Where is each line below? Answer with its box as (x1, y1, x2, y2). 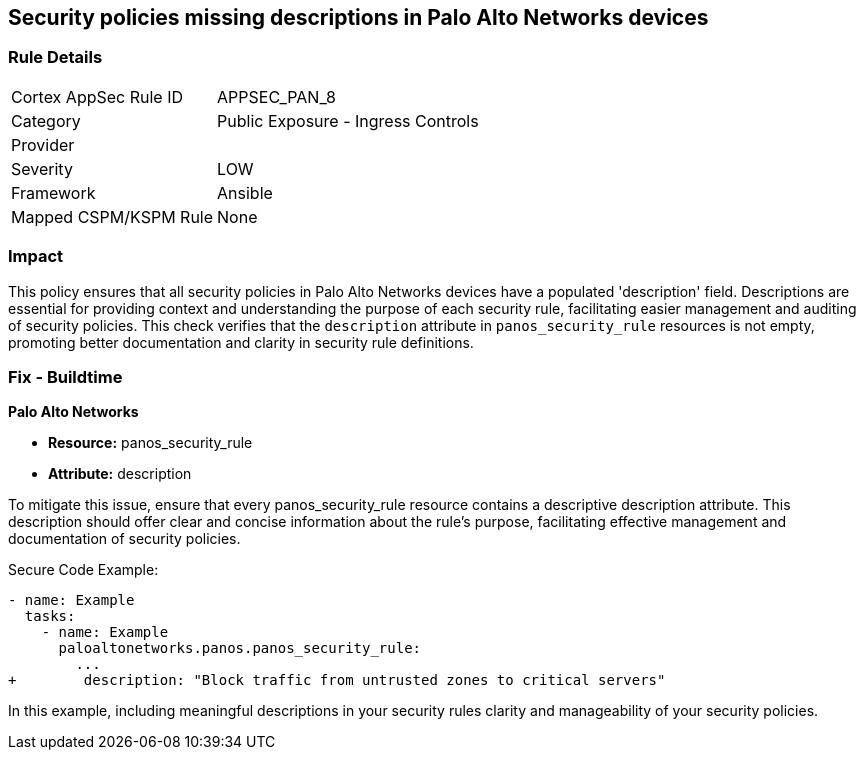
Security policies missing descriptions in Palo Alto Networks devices (8, 5, 709, 30)
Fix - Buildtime (8, 366, 123, 387)
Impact (8, 246, 64, 267)
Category (11, 110, 81, 131)
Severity (11, 158, 73, 179)
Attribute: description (48, 465, 192, 483)
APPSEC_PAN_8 (217, 86, 336, 107)
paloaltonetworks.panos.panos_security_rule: (58, 640, 422, 657)
